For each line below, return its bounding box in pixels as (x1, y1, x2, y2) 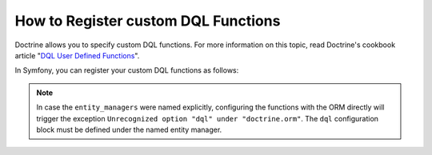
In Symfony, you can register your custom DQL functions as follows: (14, 66, 239, 75)
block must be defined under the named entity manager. (36, 125, 222, 134)
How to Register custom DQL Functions (14, 12, 281, 30)
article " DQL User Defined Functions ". (14, 50, 140, 60)
